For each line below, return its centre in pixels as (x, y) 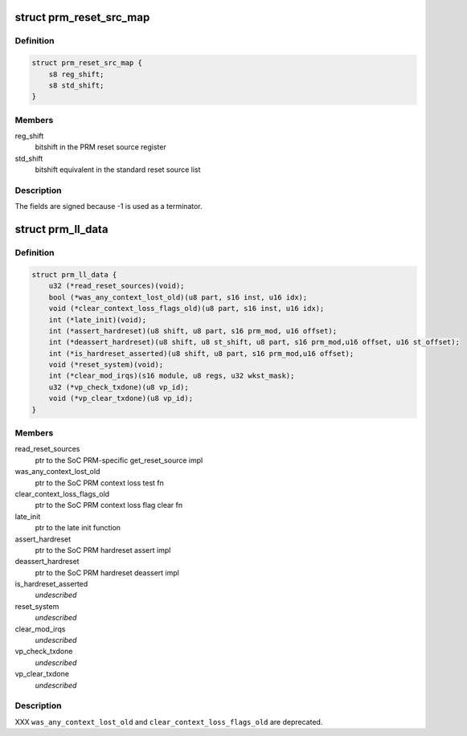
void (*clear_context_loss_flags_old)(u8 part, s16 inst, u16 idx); (186, 309)
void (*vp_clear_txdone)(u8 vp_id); (121, 399)
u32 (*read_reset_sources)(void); (117, 286)
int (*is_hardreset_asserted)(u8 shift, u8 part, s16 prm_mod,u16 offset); (201, 353)
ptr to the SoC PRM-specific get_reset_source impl (119, 460)
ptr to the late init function (78, 528)
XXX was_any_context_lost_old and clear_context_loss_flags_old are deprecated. (169, 722)
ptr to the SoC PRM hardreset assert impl (103, 550)
